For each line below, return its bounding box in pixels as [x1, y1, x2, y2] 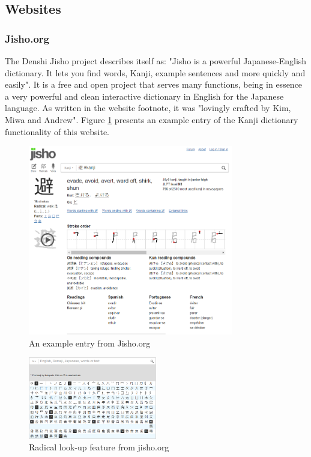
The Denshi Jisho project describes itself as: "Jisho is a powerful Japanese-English [5, 55, 307, 67]
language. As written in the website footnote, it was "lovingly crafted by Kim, [5, 101, 291, 114]
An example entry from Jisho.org [29, 336, 151, 349]
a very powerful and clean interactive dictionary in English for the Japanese [5, 89, 284, 102]
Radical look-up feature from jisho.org [29, 441, 169, 453]
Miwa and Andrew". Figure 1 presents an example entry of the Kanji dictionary [5, 113, 298, 126]
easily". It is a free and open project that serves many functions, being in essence [5, 78, 303, 91]
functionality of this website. [5, 125, 110, 138]
